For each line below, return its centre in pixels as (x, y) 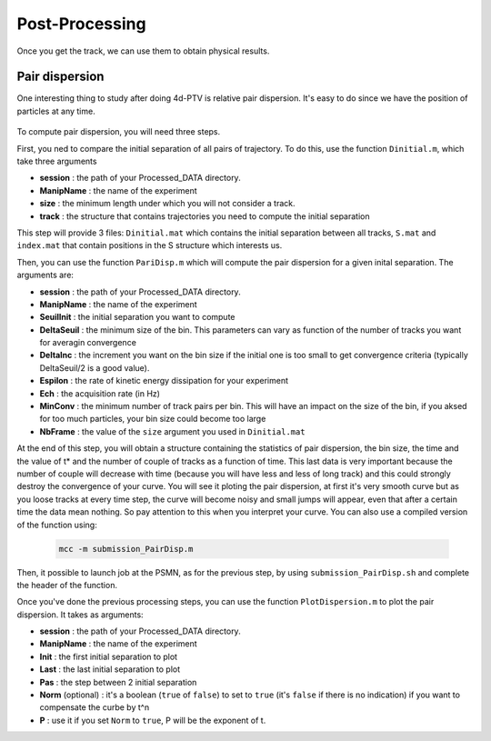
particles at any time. (56, 111)
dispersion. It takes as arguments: (80, 615)
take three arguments (57, 161)
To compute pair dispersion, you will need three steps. (119, 132)
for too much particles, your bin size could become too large (153, 419)
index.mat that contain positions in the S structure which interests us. (150, 245)
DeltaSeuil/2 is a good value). (95, 367)
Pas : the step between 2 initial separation (118, 682)
